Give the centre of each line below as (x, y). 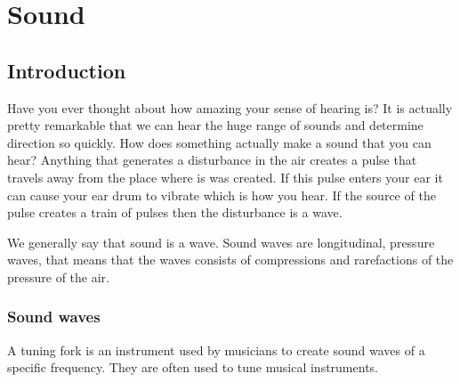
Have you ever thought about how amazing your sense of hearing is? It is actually (230, 107)
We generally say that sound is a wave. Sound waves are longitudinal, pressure (221, 242)
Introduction (67, 70)
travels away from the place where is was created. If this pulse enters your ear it (225, 177)
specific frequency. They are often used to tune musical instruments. (193, 367)
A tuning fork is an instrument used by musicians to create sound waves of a (216, 349)
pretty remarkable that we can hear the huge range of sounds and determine (215, 125)
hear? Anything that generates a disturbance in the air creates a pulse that (212, 160)
